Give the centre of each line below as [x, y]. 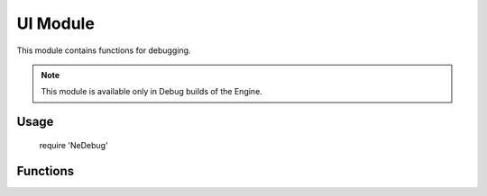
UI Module [55, 23]
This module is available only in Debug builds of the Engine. [152, 92]
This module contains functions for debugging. [104, 50]
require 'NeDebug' [74, 145]
